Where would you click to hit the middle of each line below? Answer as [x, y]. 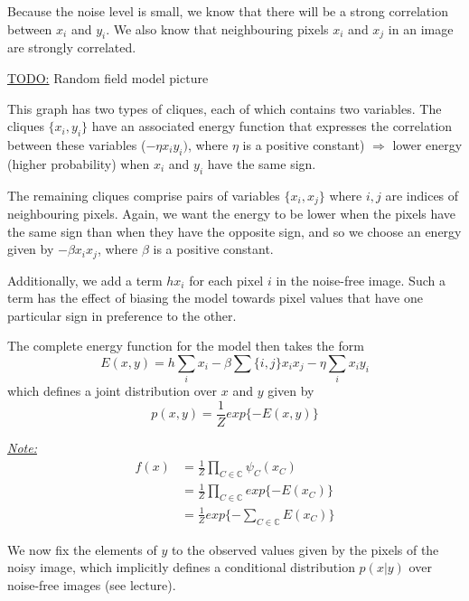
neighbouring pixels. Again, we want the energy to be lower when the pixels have [232, 214]
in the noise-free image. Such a [361, 280]
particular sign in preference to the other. [122, 315]
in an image [421, 28]
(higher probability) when [79, 163]
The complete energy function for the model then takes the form [186, 346]
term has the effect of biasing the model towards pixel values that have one [215, 298]
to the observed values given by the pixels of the [305, 549]
